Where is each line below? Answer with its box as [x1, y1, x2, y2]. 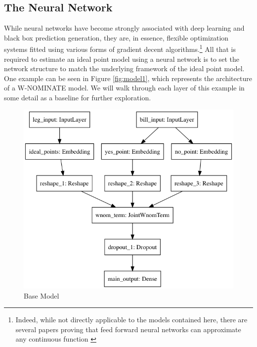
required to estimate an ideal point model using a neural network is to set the [4, 53, 240, 64]
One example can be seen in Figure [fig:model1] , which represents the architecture [4, 73, 252, 83]
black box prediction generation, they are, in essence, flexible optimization [4, 32, 229, 43]
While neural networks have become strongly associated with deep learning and [4, 23, 245, 33]
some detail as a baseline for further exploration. [4, 92, 151, 103]
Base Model [24, 290, 59, 301]
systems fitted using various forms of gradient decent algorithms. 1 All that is [4, 43, 236, 54]
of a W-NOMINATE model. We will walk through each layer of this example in [4, 83, 245, 93]
